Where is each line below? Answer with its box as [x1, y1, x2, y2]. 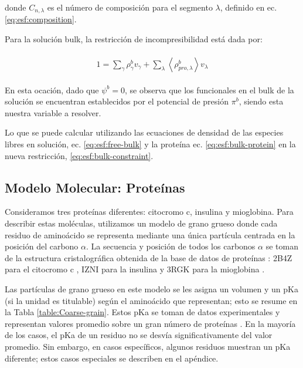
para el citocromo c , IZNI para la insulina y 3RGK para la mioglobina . [5, 263, 265, 275]
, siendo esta [239, 95, 284, 107]
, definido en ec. [220, 1, 277, 13]
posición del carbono [5, 240, 79, 252]
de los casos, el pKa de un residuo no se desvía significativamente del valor [5, 329, 273, 341]
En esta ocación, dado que [5, 83, 99, 96]
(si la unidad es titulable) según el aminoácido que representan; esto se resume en [5, 294, 298, 306]
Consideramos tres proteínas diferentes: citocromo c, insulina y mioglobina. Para [5, 205, 294, 218]
